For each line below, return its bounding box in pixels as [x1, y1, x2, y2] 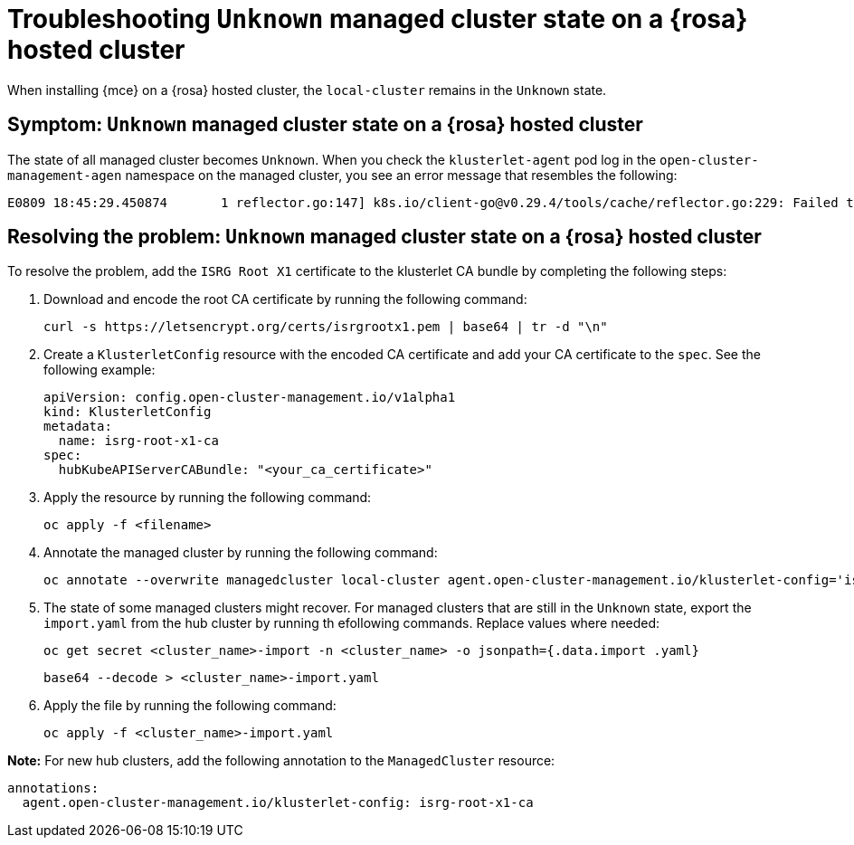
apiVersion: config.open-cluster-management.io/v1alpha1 [43, 390, 456, 405]
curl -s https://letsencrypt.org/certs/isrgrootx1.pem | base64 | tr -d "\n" [43, 319, 608, 335]
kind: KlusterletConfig [43, 404, 212, 420]
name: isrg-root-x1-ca [58, 433, 219, 449]
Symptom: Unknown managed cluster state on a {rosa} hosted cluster [7, 113, 643, 137]
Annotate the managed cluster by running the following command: [43, 545, 438, 561]
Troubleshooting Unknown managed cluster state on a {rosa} [7, 4, 748, 34]
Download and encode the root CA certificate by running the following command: [43, 291, 527, 308]
